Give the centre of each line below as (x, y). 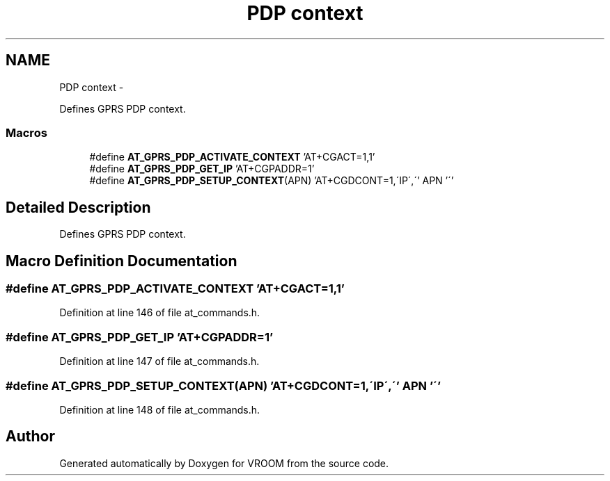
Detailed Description (78, 207)
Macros (26, 132)
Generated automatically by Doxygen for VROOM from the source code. (224, 463)
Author (30, 437)
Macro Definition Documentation (122, 261)
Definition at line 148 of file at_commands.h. (160, 409)
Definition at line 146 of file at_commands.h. (160, 313)
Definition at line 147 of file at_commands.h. (159, 361)
